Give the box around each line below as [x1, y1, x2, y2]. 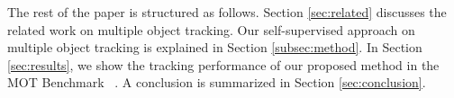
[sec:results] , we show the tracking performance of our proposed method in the [7, 55, 440, 74]
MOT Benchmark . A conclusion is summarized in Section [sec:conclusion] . [7, 73, 426, 92]
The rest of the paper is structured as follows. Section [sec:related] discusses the [7, 3, 447, 21]
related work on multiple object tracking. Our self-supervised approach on [7, 20, 415, 39]
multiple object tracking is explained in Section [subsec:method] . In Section [7, 38, 422, 57]
